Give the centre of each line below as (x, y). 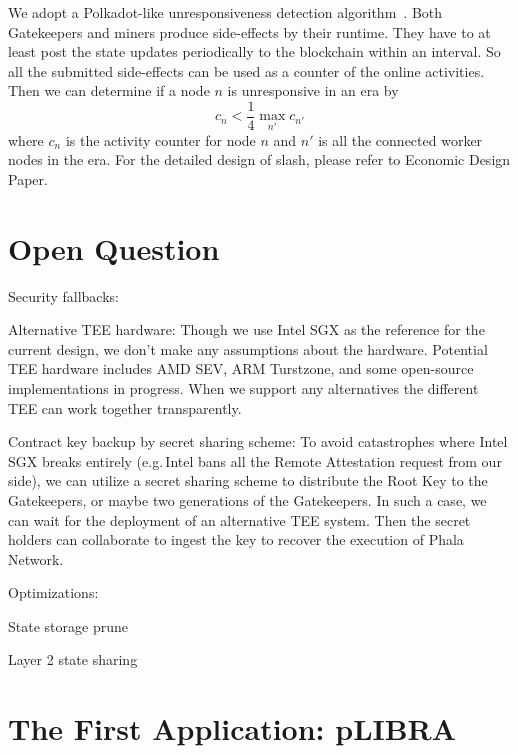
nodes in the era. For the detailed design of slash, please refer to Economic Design (259, 159)
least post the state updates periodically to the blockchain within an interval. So (254, 51)
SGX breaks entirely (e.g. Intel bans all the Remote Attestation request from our (255, 460)
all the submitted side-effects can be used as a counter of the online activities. (246, 70)
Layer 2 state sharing (73, 659)
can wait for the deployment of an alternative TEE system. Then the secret (239, 519)
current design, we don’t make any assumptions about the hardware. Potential (248, 348)
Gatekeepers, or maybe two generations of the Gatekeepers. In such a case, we (247, 499)
